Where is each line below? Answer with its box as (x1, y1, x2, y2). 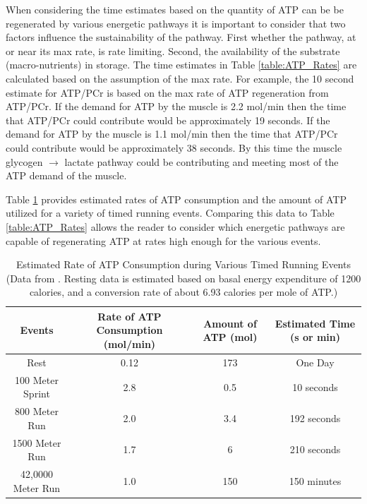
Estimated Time (275, 316, 356, 330)
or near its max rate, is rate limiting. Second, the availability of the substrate (6, 43, 340, 58)
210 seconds (289, 442, 341, 457)
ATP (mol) (203, 330, 258, 344)
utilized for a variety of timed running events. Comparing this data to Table (6, 205, 335, 220)
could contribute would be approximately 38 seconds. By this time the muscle (6, 140, 342, 155)
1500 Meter (12, 435, 61, 450)
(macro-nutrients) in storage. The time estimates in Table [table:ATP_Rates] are (6, 57, 357, 72)
